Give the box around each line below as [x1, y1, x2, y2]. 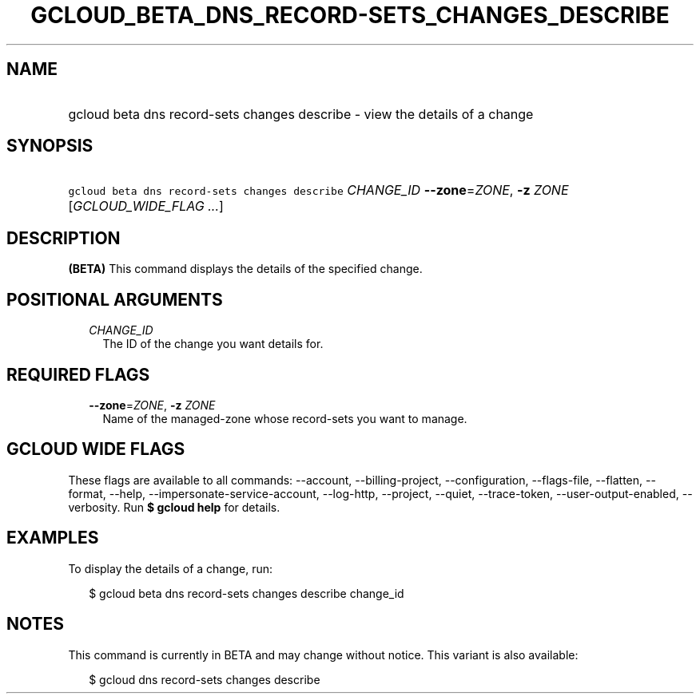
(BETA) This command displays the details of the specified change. [68, 262, 423, 276]
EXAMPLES [6, 528, 99, 548]
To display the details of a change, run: [68, 561, 273, 575]
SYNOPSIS [6, 136, 93, 156]
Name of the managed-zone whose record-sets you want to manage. [102, 411, 467, 425]
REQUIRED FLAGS [6, 364, 150, 385]
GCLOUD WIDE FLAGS [6, 439, 185, 460]
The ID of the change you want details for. [102, 337, 324, 351]
